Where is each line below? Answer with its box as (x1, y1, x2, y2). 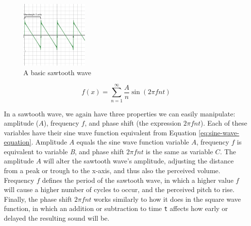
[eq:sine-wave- (199, 127, 239, 137)
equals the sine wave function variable (76, 137, 189, 147)
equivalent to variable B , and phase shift (4, 146, 124, 156)
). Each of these (201, 118, 248, 128)
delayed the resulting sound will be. (4, 213, 110, 223)
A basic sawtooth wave (23, 67, 91, 77)
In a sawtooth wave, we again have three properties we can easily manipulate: (4, 108, 235, 118)
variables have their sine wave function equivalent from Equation (4, 127, 197, 137)
